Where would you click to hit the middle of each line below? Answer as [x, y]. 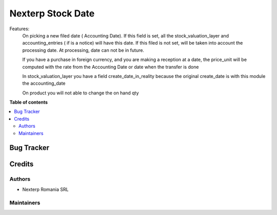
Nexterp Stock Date [52, 13]
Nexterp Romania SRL [45, 189]
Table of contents [29, 102]
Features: [19, 29]
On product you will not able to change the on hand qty [81, 93]
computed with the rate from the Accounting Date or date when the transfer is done [111, 67]
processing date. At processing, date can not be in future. [83, 50]
